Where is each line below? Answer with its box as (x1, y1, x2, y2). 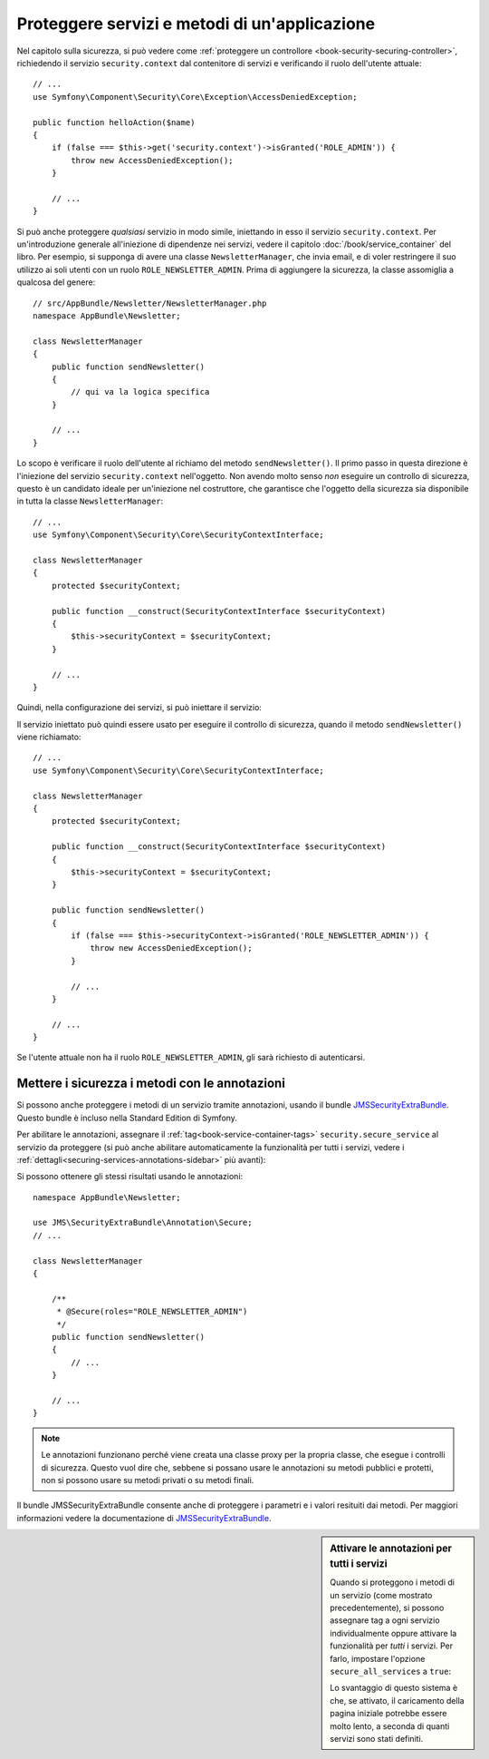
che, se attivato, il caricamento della (330, 1695, 465, 1705)
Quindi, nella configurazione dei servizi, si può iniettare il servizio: (16, 702, 263, 713)
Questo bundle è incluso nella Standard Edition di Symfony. (16, 1112, 237, 1123)
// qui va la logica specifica (71, 386, 210, 397)
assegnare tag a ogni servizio (330, 1615, 440, 1626)
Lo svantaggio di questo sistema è (330, 1683, 458, 1694)
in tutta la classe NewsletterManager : (16, 495, 164, 507)
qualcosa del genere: (16, 277, 96, 288)
